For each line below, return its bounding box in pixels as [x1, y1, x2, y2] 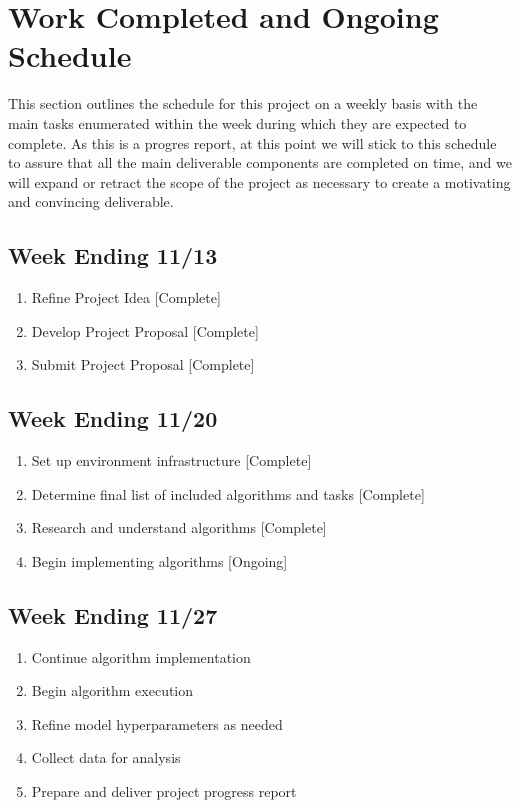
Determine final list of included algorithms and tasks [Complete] [31, 483, 425, 504]
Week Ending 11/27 [8, 599, 218, 630]
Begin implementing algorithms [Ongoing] [31, 550, 288, 571]
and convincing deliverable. [8, 191, 174, 212]
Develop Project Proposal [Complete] [31, 320, 259, 341]
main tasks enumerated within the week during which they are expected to [8, 112, 467, 133]
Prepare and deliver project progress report [31, 781, 297, 802]
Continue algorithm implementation [31, 646, 251, 667]
